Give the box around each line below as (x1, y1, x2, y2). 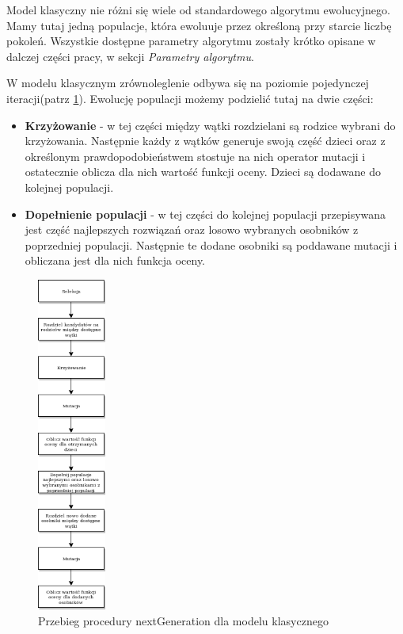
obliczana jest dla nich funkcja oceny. (25, 252, 206, 269)
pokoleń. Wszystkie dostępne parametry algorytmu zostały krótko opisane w (6, 32, 376, 49)
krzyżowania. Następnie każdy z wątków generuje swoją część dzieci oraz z (25, 132, 386, 149)
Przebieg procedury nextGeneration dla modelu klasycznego (38, 612, 329, 628)
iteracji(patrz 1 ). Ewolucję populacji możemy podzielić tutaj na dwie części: (6, 90, 374, 106)
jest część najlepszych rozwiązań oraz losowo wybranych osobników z (25, 221, 359, 238)
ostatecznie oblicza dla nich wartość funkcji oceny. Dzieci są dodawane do (25, 163, 381, 180)
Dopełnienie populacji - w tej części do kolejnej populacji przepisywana (25, 205, 386, 222)
